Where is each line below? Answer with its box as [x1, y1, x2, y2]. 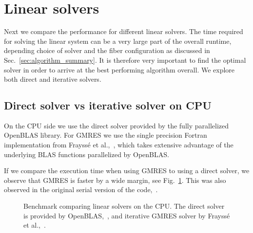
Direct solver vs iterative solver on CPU [4, 98, 212, 113]
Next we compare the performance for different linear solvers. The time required [4, 26, 243, 36]
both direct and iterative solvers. [4, 74, 101, 84]
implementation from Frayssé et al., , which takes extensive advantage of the [4, 140, 234, 150]
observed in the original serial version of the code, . [4, 184, 158, 195]
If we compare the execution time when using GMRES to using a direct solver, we [4, 165, 250, 176]
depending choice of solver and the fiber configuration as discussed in [4, 45, 210, 55]
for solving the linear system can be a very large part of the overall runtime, [4, 36, 232, 46]
